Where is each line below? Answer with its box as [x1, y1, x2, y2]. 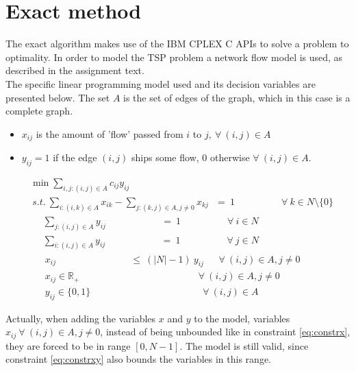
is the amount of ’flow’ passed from [36, 126, 183, 141]
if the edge [53, 150, 97, 165]
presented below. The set [5, 90, 110, 104]
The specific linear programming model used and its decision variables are [5, 76, 316, 91]
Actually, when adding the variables [5, 311, 156, 325]
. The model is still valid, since [179, 338, 309, 352]
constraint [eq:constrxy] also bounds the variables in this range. [5, 352, 271, 366]
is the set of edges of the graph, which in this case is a [123, 90, 351, 104]
